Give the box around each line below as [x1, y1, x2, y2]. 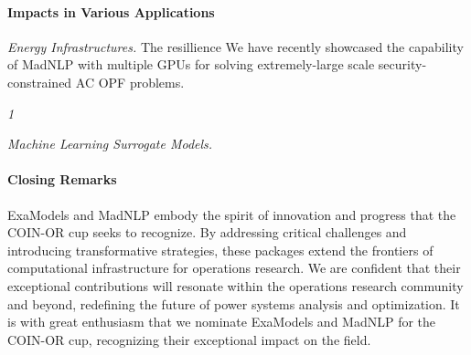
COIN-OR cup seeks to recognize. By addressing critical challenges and [7, 223, 407, 242]
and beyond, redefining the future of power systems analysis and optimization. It [7, 294, 460, 313]
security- [378, 55, 427, 74]
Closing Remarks [7, 170, 117, 189]
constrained [7, 72, 72, 91]
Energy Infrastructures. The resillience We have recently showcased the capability [7, 37, 464, 56]
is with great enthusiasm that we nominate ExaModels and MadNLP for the [7, 312, 436, 331]
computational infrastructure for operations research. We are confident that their [7, 258, 461, 277]
